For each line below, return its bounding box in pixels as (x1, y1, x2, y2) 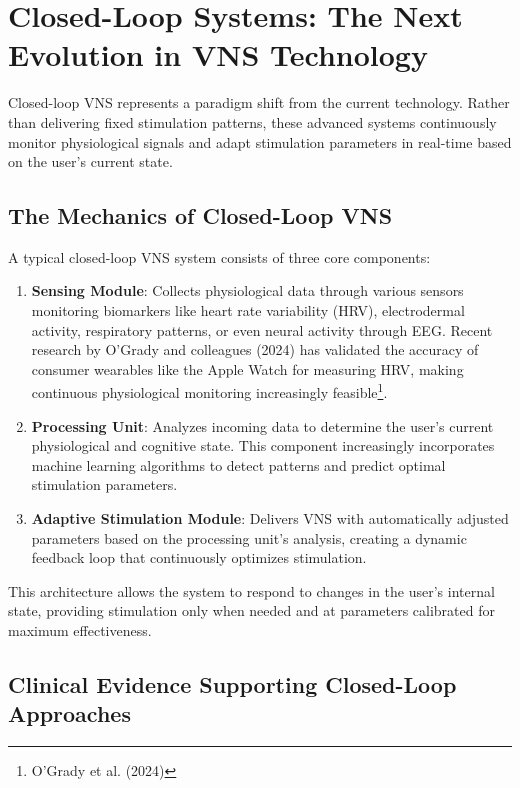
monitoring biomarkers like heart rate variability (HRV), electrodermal (31, 300, 465, 321)
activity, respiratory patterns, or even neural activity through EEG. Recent (31, 319, 493, 340)
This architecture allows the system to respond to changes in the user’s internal (8, 580, 495, 601)
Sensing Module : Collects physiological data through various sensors (31, 280, 464, 301)
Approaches (8, 698, 131, 729)
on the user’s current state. (8, 151, 173, 172)
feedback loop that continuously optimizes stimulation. (31, 547, 367, 568)
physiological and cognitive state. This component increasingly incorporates (31, 435, 495, 456)
